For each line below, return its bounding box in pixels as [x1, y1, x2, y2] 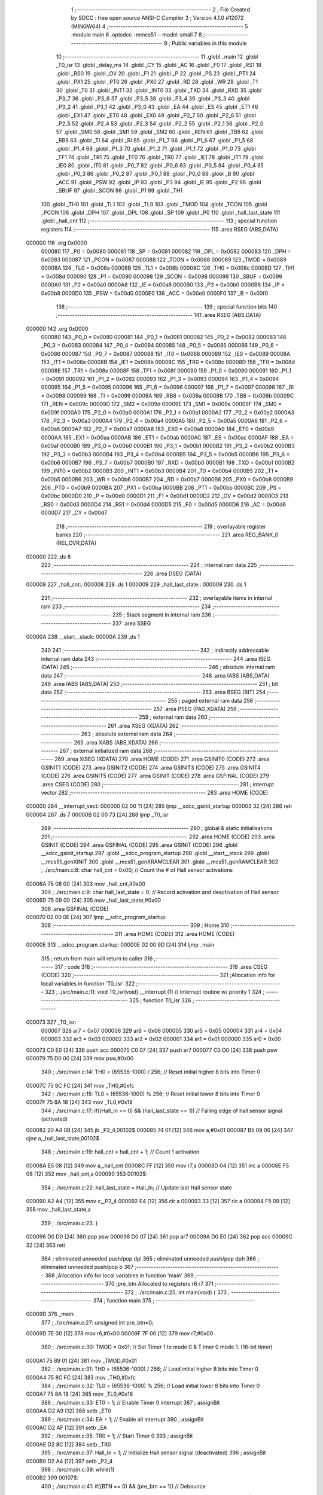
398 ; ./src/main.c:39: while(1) [41, 1466, 115, 1473]
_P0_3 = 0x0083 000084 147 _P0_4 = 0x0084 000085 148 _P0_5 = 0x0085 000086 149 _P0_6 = [41, 341, 279, 349]
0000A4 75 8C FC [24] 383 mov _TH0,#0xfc [26, 1374, 136, 1381]
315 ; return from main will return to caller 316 [41, 954, 153, 962]
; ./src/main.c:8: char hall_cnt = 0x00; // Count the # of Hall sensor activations [41, 867, 233, 874]
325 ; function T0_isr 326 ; [129, 996, 194, 1004]
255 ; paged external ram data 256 [167, 697, 254, 704]
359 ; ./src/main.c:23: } [41, 1219, 98, 1226]
